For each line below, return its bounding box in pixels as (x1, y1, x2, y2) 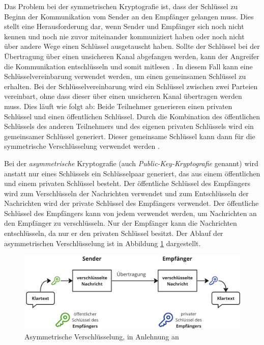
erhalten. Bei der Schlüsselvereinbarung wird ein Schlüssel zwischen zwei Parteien (4, 81, 258, 91)
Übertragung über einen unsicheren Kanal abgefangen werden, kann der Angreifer (4, 50, 259, 61)
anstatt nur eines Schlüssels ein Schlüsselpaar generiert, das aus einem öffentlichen (4, 168, 260, 178)
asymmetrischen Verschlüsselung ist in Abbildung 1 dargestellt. (4, 237, 201, 248)
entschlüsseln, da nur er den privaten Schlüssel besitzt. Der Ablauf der (4, 228, 223, 238)
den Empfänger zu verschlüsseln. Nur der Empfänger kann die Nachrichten (4, 218, 237, 228)
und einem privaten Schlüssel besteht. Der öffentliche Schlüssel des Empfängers (4, 178, 251, 189)
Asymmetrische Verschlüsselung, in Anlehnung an (24, 331, 179, 341)
